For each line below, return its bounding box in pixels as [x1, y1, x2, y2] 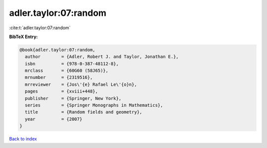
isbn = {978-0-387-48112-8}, [25, 61, 119, 66]
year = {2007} [25, 116, 83, 122]
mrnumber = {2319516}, [25, 75, 93, 80]
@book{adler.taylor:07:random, [19, 47, 96, 52]
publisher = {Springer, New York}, [25, 96, 122, 101]
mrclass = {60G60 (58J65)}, [25, 68, 109, 74]
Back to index [9, 136, 37, 142]
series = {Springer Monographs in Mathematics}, [25, 102, 163, 108]
